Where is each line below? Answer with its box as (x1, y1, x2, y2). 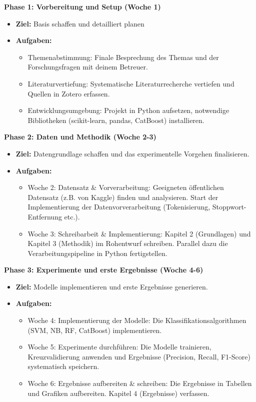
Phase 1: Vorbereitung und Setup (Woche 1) (4, 1, 161, 11)
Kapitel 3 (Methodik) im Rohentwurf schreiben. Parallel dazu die (27, 238, 228, 248)
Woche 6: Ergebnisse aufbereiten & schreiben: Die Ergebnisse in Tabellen (27, 378, 252, 388)
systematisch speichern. (27, 361, 99, 371)
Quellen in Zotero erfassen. (27, 88, 110, 98)
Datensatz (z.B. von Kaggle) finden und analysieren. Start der (27, 191, 218, 202)
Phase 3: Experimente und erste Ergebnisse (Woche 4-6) (4, 264, 203, 275)
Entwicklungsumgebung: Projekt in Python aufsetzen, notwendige (27, 105, 229, 115)
